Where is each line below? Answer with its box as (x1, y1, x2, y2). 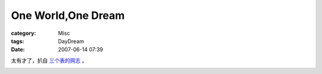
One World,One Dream (11, 9, 125, 22)
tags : (11, 37, 24, 44)
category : (11, 30, 36, 37)
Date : (11, 46, 25, 53)
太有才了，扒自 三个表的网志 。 (11, 57, 88, 64)
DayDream (58, 37, 85, 44)
